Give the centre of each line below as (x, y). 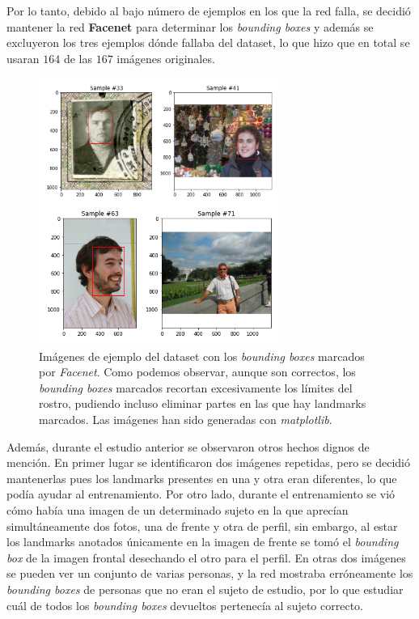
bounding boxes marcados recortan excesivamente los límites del (196, 387)
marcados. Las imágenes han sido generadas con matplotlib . (186, 419)
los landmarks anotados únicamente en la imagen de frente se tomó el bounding (203, 542)
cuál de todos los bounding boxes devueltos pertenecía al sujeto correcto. (185, 605)
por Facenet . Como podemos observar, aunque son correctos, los (197, 372)
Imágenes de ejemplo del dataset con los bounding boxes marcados (202, 356)
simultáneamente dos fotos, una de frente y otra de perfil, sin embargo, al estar (202, 526)
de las (78, 58)
